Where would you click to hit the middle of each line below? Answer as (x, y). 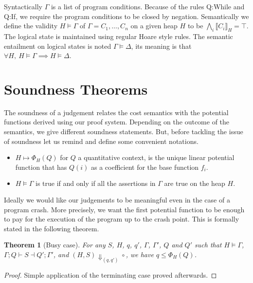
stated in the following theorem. (52, 228)
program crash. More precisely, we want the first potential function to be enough (124, 209)
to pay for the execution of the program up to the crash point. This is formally (122, 219)
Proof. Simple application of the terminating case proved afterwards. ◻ (110, 275)
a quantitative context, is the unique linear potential (156, 157)
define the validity (31, 26)
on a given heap (154, 26)
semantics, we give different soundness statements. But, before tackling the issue (124, 131)
